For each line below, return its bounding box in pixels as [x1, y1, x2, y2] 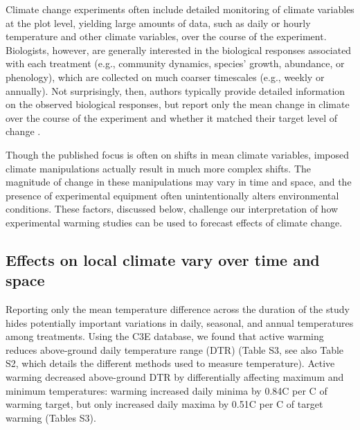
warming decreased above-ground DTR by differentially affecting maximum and [6, 370, 344, 384]
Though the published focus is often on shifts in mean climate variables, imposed [6, 147, 350, 161]
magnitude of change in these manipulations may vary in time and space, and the [6, 174, 352, 189]
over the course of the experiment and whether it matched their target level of [6, 110, 337, 125]
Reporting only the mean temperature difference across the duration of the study [6, 302, 350, 316]
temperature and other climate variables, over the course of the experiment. [6, 29, 327, 44]
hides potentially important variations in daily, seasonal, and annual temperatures [6, 315, 354, 330]
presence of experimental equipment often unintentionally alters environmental [6, 188, 339, 202]
